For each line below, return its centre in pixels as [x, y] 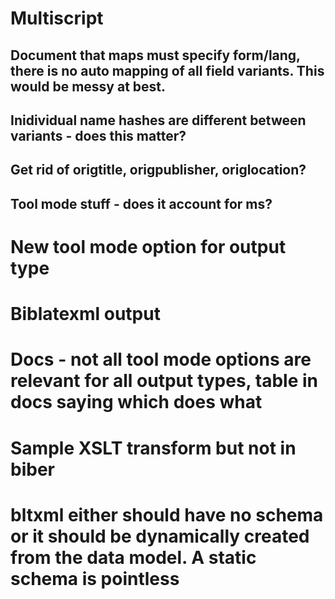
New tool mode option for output [148, 246]
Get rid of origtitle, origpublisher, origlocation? [158, 170]
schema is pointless [95, 578]
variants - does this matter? [98, 135]
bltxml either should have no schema [167, 514]
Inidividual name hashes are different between [158, 120]
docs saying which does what [136, 402]
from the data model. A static [133, 557]
